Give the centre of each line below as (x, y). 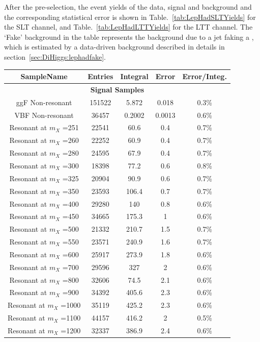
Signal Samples (117, 89)
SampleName (44, 76)
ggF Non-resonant (44, 102)
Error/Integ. (205, 76)
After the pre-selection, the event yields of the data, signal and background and (128, 7)
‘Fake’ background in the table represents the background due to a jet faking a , (129, 36)
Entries (100, 76)
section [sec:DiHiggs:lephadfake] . (55, 56)
